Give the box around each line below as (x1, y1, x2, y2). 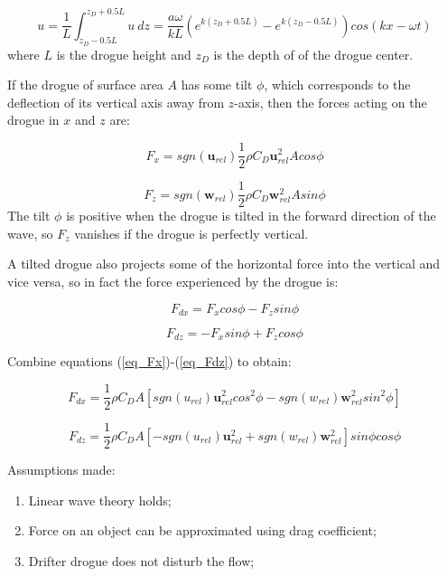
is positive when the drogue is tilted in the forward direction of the (66, 206, 436, 225)
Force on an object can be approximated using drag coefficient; (28, 521, 377, 540)
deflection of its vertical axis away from (7, 92, 225, 111)
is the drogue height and (56, 44, 191, 63)
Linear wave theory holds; (28, 490, 172, 509)
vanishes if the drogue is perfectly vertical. (74, 223, 309, 242)
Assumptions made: (7, 460, 116, 479)
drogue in (7, 110, 60, 129)
